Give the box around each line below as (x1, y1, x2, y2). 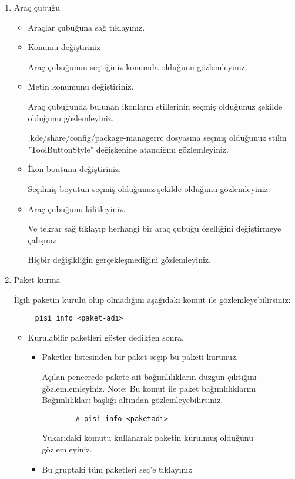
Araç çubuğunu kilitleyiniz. (28, 202, 126, 214)
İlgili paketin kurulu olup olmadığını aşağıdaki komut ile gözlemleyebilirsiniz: (14, 293, 291, 305)
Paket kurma (14, 273, 61, 285)
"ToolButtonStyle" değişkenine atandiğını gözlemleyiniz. (28, 143, 229, 155)
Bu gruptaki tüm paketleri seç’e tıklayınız (42, 463, 192, 475)
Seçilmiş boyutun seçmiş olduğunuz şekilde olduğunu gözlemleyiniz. (28, 182, 270, 194)
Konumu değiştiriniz (28, 41, 101, 53)
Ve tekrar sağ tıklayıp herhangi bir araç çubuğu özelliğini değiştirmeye (28, 222, 281, 234)
